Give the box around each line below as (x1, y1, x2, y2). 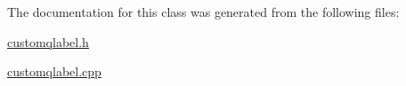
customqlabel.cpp (7, 62, 101, 81)
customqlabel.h (7, 32, 89, 51)
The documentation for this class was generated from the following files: (7, 3, 400, 20)
